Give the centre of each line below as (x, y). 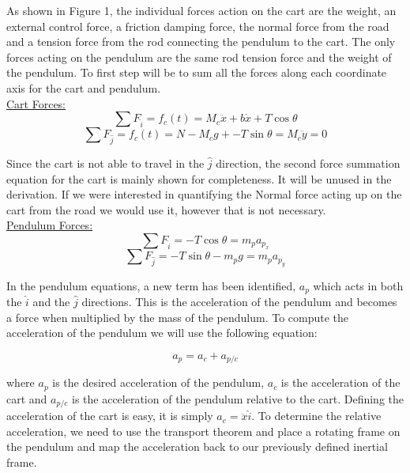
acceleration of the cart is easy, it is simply (110, 416)
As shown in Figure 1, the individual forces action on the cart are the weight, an (201, 10)
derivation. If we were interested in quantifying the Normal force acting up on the (204, 194)
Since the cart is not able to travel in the (105, 163)
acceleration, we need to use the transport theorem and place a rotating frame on (203, 431)
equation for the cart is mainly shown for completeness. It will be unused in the (199, 178)
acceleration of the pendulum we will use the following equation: (162, 333)
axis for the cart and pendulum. (84, 87)
